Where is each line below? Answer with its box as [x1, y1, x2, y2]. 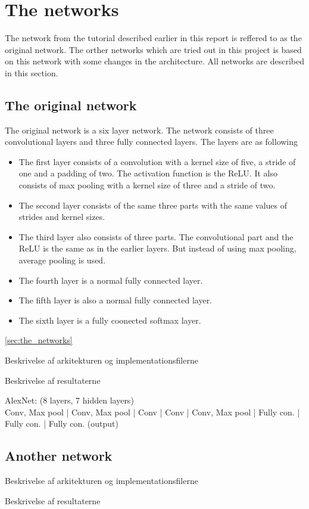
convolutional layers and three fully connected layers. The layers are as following [5, 135, 298, 148]
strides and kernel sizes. [18, 210, 105, 223]
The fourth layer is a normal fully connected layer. [18, 274, 203, 286]
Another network [5, 446, 113, 465]
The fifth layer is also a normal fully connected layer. [18, 294, 213, 306]
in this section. [5, 66, 58, 79]
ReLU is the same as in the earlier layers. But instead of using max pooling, [18, 242, 296, 254]
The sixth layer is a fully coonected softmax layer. [18, 314, 201, 326]
